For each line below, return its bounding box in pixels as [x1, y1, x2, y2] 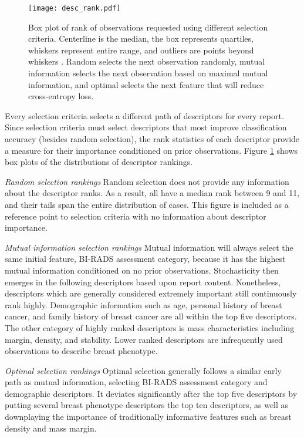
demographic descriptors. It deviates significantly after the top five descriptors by [5, 387, 298, 399]
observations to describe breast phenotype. [5, 345, 158, 357]
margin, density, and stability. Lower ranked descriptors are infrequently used [5, 333, 283, 345]
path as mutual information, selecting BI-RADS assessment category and [5, 376, 268, 388]
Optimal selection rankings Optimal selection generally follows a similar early [5, 364, 282, 376]
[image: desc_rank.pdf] [28, 4, 121, 12]
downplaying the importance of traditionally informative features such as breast [5, 410, 292, 423]
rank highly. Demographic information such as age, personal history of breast [5, 298, 282, 311]
